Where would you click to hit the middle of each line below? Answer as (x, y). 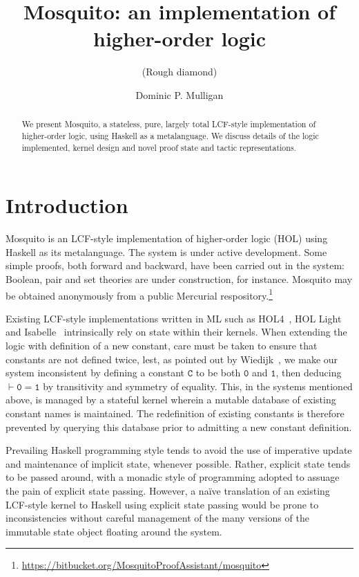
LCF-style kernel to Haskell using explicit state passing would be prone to (162, 504)
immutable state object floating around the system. (114, 531)
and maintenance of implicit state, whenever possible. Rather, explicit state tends (178, 463)
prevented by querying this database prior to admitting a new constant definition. (179, 427)
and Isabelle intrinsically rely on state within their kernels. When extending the (176, 332)
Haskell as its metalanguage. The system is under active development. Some (166, 251)
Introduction (67, 205)
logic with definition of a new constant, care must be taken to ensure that (162, 346)
